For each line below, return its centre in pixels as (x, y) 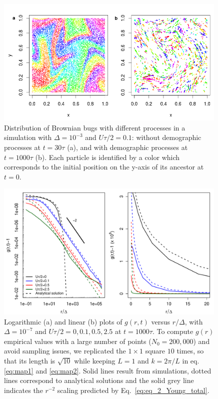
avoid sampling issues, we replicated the (65, 351)
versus (161, 321)
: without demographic (166, 137)
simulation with (28, 137)
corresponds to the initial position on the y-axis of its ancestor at (104, 167)
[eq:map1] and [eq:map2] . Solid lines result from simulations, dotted (108, 370)
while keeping (95, 360)
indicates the (23, 390)
